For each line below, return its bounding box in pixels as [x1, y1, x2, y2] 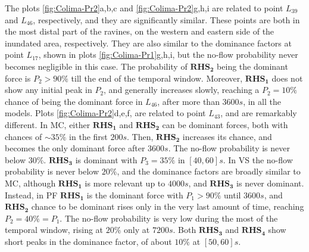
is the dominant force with [86, 188, 183, 201]
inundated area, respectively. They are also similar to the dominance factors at [5, 36, 292, 49]
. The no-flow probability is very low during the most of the [60, 211, 278, 224]
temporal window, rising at [5, 223, 104, 236]
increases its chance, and [182, 130, 272, 142]
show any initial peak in [5, 83, 92, 96]
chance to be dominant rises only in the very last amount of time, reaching [31, 200, 304, 213]
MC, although [5, 176, 56, 189]
